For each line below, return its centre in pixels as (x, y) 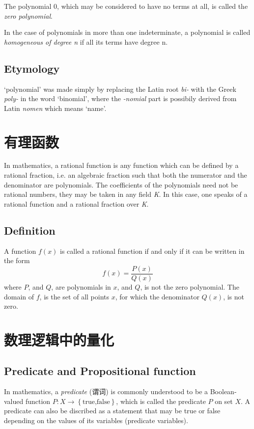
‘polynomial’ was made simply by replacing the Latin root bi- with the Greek (120, 89)
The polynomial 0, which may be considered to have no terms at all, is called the (126, 6)
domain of (19, 296)
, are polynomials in (81, 286)
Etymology (32, 68)
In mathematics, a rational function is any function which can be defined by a (121, 165)
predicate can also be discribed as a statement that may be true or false (112, 411)
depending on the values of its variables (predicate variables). (96, 420)
